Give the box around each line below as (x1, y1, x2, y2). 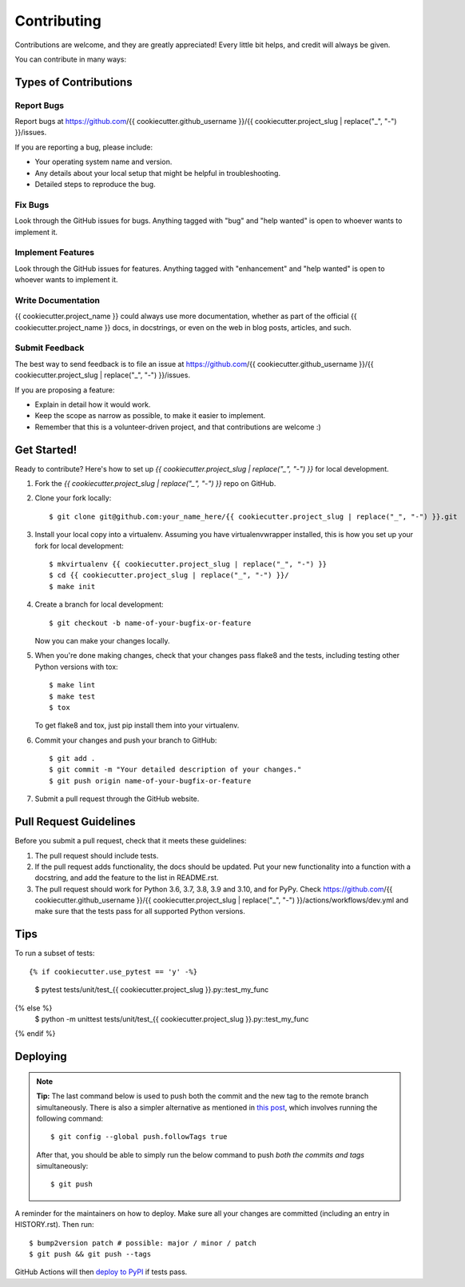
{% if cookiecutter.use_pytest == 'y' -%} (29, 967, 198, 976)
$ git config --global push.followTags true (50, 1132, 228, 1142)
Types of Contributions (14, 75, 133, 89)
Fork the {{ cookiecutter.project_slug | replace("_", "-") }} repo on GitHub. (34, 479, 276, 488)
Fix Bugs (14, 199, 50, 210)
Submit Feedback (14, 342, 85, 353)
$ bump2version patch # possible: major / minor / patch (29, 1238, 257, 1247)
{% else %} (14, 1003, 53, 1013)
